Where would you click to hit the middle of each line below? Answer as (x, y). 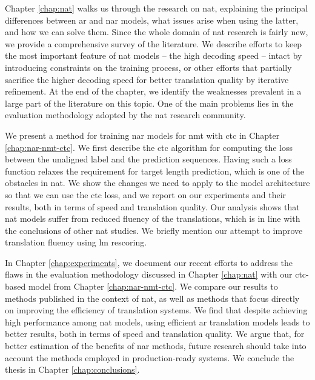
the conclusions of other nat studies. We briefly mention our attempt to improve (154, 230)
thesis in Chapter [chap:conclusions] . (72, 369)
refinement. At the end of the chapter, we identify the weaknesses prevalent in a (153, 91)
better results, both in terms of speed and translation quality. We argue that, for (155, 334)
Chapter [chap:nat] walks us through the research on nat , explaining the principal (157, 8)
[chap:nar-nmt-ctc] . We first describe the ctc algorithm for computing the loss (149, 147)
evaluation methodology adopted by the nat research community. (125, 115)
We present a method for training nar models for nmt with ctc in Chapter (142, 135)
